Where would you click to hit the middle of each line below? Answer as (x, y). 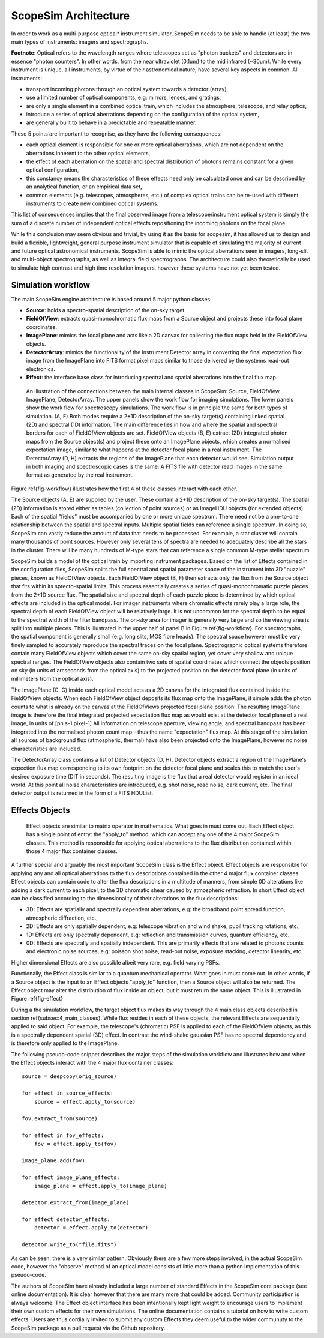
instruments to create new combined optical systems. (92, 203)
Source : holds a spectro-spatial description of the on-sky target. (106, 310)
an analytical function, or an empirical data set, (84, 187)
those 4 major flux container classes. (72, 851)
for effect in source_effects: (68, 1093)
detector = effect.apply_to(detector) (91, 1228)
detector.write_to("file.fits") (69, 1245)
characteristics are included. (46, 749)
